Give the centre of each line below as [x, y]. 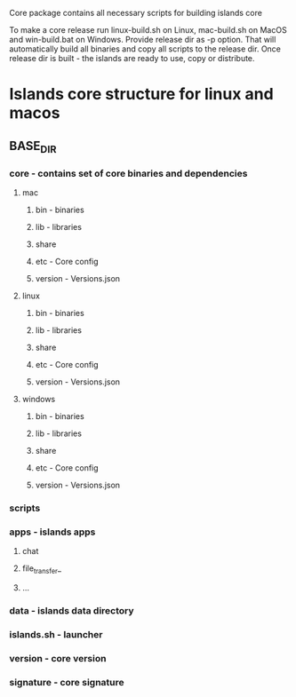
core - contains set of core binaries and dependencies [128, 173]
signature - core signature [67, 682]
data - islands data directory [72, 610]
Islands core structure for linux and [141, 95]
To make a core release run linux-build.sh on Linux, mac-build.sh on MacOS [148, 30]
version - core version [58, 658]
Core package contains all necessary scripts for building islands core [136, 13]
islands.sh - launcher [56, 634]
